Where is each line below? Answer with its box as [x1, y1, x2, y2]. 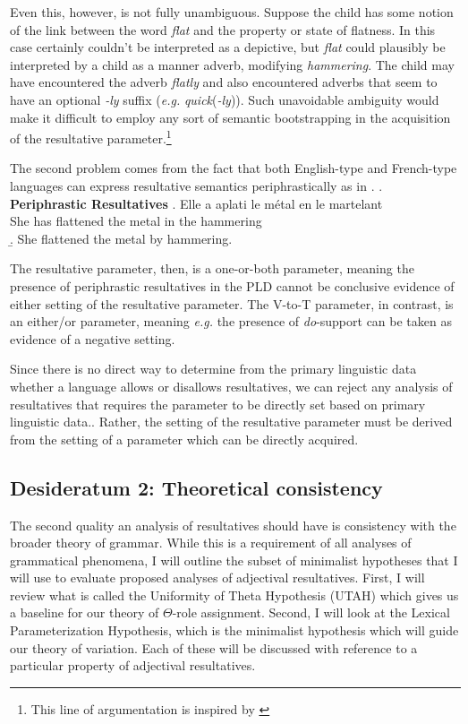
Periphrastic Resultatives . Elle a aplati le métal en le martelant [10, 194, 383, 212]
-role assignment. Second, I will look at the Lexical [172, 603, 450, 622]
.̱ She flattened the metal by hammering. [10, 228, 233, 247]
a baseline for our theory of [10, 603, 159, 622]
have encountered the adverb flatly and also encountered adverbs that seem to [10, 73, 438, 91]
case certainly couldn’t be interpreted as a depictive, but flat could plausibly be [10, 38, 446, 56]
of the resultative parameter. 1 [10, 126, 172, 147]
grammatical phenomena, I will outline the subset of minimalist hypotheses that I [10, 550, 458, 569]
